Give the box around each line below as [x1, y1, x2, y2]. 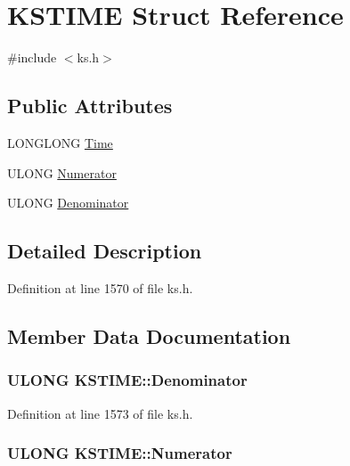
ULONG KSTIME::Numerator [7, 442, 232, 464]
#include [7, 48, 57, 67]
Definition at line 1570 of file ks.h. [7, 278, 193, 297]
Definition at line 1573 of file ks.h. [7, 404, 193, 422]
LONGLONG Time [7, 133, 113, 151]
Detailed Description [7, 237, 202, 265]
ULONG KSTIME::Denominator [7, 369, 248, 391]
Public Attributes [7, 92, 173, 119]
